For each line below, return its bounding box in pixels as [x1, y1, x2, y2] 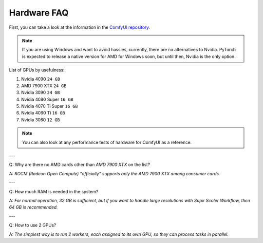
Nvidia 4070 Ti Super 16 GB [21, 103, 78, 109]
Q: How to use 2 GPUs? [9, 222, 56, 228]
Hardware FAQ [9, 7, 69, 18]
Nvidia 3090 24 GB [21, 90, 60, 95]
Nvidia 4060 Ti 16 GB [21, 110, 65, 116]
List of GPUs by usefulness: [9, 67, 65, 73]
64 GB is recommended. [9, 205, 58, 210]
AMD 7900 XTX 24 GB [21, 83, 67, 89]
